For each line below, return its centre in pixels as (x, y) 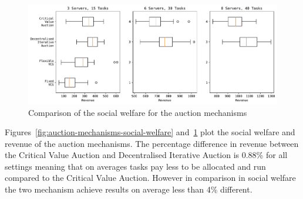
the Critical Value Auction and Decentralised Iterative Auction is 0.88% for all (146, 155)
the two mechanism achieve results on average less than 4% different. (129, 189)
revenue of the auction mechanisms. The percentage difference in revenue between (152, 143)
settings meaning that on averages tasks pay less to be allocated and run (135, 166)
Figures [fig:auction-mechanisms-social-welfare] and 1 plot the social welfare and (150, 132)
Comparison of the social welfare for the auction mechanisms (138, 112)
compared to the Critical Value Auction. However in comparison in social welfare (150, 178)
